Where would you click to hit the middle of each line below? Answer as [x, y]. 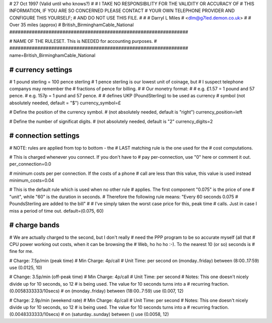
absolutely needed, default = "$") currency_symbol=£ [65, 103]
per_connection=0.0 [30, 164]
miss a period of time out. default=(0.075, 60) [57, 211]
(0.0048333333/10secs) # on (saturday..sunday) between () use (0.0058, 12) [89, 314]
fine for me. [21, 251]
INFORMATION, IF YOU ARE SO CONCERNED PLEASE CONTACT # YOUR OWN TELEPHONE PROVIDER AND [122, 11]
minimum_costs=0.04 [32, 180]
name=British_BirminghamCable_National [52, 55]
